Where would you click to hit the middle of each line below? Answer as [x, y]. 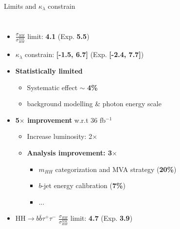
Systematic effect [52, 87]
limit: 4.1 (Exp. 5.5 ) [58, 36]
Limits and [20, 6]
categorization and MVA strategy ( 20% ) [116, 169]
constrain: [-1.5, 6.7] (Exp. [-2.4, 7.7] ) [84, 54]
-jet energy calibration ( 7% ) [83, 185]
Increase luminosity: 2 [60, 136]
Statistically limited [49, 71]
